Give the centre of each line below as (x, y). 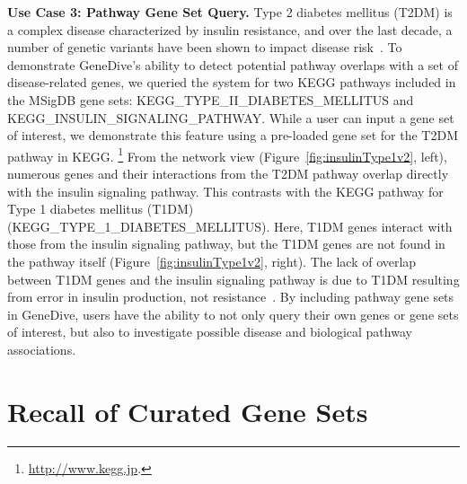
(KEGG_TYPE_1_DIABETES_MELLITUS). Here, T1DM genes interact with (230, 226)
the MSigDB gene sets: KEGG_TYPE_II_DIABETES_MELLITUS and (211, 99)
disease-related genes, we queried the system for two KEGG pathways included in (232, 82)
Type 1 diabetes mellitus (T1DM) (101, 209)
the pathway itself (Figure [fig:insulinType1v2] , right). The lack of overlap (212, 261)
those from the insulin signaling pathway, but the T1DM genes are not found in (226, 244)
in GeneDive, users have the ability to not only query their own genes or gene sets (233, 314)
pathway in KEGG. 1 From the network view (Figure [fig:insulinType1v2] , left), (227, 154)
